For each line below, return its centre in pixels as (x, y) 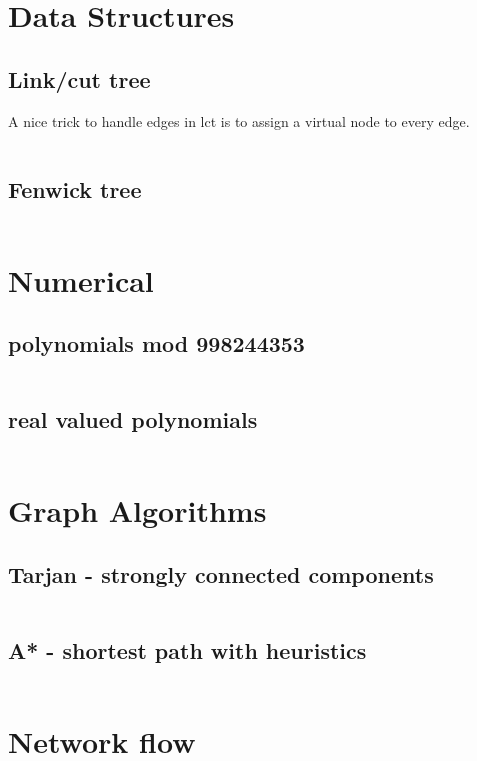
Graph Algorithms (137, 510)
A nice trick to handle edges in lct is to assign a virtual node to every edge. (239, 120)
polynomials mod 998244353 (156, 343)
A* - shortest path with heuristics (187, 650)
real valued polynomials (133, 419)
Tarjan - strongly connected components (221, 573)
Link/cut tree (79, 78)
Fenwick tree (75, 188)
